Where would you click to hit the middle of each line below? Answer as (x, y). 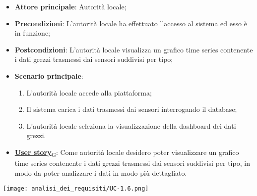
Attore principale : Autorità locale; (70, 6)
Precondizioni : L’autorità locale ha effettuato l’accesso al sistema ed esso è (131, 23)
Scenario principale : (49, 75)
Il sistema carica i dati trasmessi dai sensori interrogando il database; (132, 109)
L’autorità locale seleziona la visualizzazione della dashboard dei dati (131, 125)
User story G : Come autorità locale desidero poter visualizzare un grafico (127, 152)
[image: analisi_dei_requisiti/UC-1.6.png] (76, 189)
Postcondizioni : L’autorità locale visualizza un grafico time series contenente (134, 49)
